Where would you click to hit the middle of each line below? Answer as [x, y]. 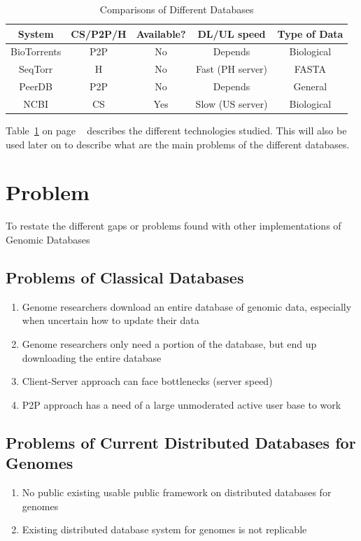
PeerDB [36, 86]
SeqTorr [36, 69]
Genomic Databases [48, 239]
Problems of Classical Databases [125, 277]
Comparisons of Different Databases [177, 9]
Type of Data [310, 33]
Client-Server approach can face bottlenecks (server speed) [147, 381]
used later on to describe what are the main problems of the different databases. [178, 144]
